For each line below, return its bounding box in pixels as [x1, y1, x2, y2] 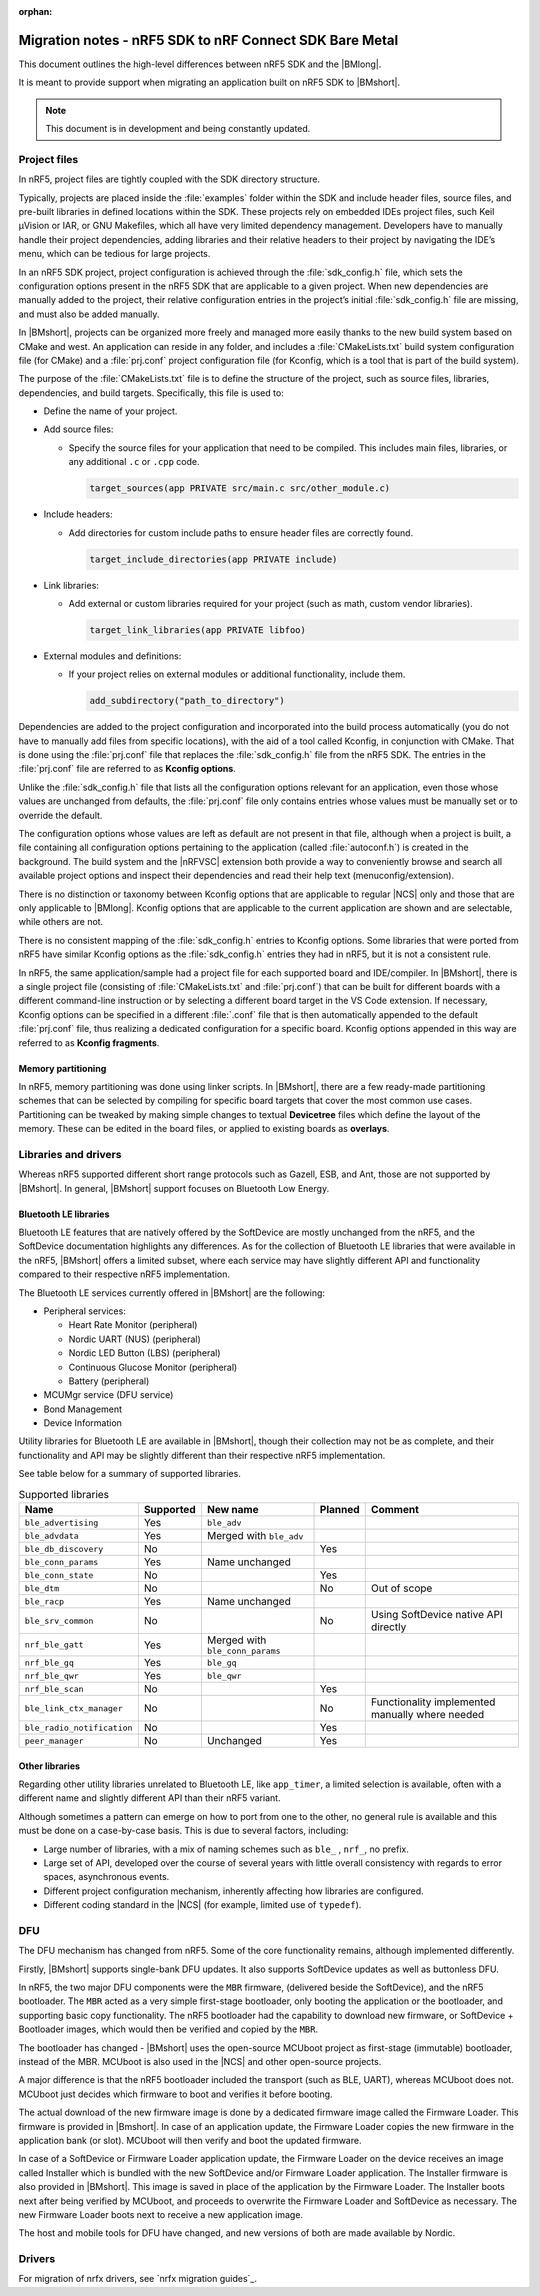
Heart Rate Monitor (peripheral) [68, 1319, 198, 1331]
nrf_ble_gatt [24, 1640, 84, 1650]
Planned [319, 1503, 360, 1516]
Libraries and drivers [18, 1147, 122, 1161]
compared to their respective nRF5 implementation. [18, 1268, 230, 1280]
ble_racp [24, 1596, 65, 1607]
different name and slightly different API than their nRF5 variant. [18, 1792, 281, 1804]
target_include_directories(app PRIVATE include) [89, 553, 338, 565]
